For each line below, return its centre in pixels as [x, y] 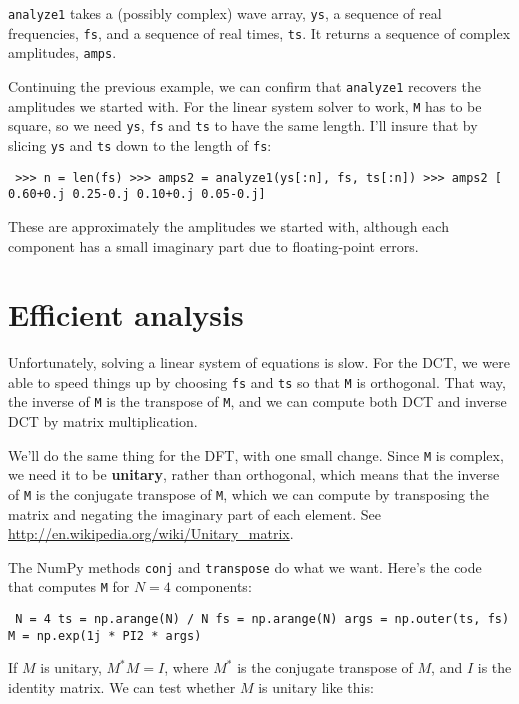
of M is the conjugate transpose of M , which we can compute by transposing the [249, 493]
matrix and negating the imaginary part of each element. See [195, 513]
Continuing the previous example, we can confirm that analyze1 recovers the [244, 85]
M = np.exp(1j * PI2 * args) [105, 635]
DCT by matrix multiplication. [103, 421]
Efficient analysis [126, 314]
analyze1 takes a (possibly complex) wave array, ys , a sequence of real [225, 13]
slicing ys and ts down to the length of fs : [140, 144]
